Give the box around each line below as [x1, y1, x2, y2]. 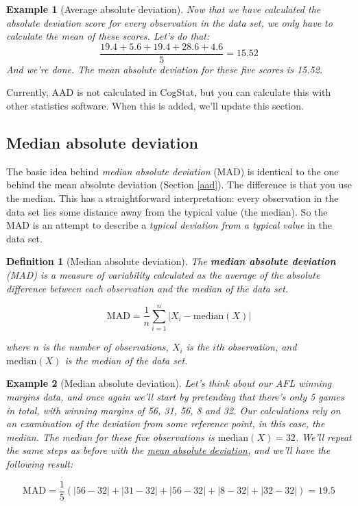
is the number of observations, [42, 340, 169, 354]
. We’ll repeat [295, 429, 352, 444]
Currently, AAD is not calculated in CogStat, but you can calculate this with [6, 85, 331, 99]
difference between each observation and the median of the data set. [6, 281, 289, 295]
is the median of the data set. [64, 353, 188, 367]
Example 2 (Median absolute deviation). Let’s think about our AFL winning [6, 376, 332, 390]
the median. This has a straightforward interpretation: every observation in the [6, 191, 339, 205]
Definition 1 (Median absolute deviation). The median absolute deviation [6, 254, 336, 268]
